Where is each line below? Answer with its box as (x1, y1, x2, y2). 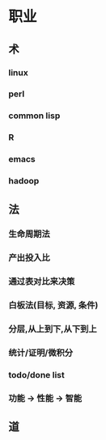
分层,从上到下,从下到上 (8, 324, 97, 335)
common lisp (8, 110, 61, 121)
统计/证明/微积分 (8, 347, 74, 358)
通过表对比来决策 (8, 276, 75, 287)
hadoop (8, 176, 40, 187)
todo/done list (8, 369, 65, 380)
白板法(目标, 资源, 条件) (8, 300, 99, 311)
